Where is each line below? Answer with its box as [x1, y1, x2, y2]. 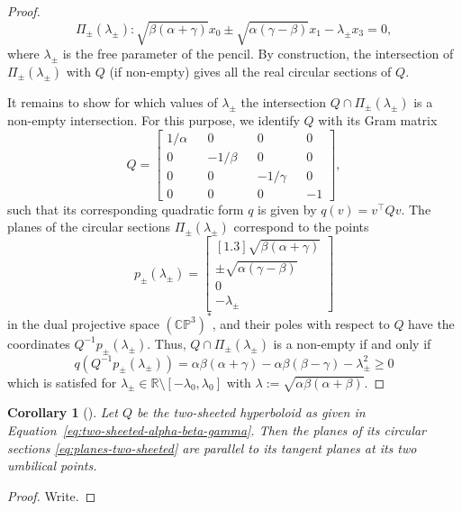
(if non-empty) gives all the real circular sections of [109, 61, 392, 80]
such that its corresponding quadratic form [7, 199, 244, 218]
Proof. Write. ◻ [7, 486, 96, 505]
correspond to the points [233, 217, 369, 236]
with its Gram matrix [318, 110, 438, 129]
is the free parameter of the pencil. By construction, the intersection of [62, 44, 454, 63]
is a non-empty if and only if [273, 333, 431, 352]
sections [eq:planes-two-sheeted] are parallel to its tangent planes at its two [7, 438, 417, 457]
